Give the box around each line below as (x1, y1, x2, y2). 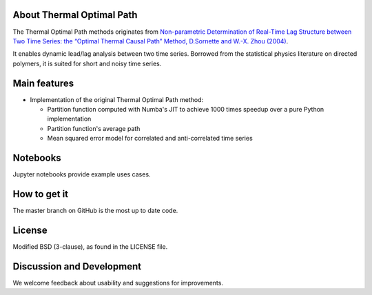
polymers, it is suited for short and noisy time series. (12, 59, 162, 68)
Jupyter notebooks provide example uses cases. (12, 170, 151, 179)
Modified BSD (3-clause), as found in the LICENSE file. (12, 242, 168, 251)
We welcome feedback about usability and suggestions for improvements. (12, 278, 224, 287)
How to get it (12, 188, 69, 200)
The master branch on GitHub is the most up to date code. (12, 206, 178, 214)
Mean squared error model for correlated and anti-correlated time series (47, 134, 253, 143)
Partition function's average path (47, 124, 141, 132)
